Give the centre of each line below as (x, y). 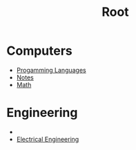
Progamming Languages (51, 70)
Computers (40, 51)
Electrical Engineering (48, 139)
